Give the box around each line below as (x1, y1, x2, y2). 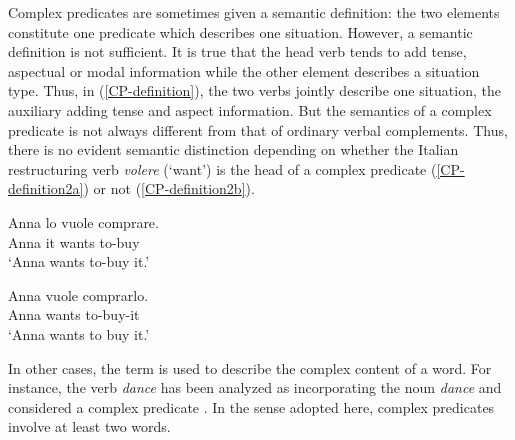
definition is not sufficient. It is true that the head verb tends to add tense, (8, 41, 467, 62)
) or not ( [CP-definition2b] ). (83, 178, 255, 199)
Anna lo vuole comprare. (8, 211, 159, 232)
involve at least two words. (8, 416, 171, 437)
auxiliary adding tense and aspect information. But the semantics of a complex (8, 99, 492, 120)
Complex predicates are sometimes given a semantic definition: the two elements (8, 2, 500, 22)
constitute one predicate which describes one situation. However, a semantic (8, 21, 473, 42)
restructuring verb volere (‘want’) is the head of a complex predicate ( (8, 158, 437, 179)
